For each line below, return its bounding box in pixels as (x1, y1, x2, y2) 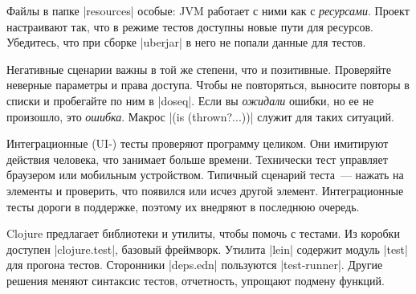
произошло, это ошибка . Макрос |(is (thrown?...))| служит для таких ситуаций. (6, 108, 394, 125)
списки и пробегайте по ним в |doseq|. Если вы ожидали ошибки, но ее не (6, 92, 374, 108)
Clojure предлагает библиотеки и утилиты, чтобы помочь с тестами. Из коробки (6, 225, 400, 242)
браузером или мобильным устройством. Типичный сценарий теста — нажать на (6, 166, 404, 183)
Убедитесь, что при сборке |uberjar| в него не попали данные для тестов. (6, 34, 366, 51)
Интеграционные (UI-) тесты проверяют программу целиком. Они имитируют (6, 135, 389, 152)
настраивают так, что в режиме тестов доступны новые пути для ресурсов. (6, 18, 373, 35)
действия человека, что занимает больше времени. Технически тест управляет (6, 150, 388, 167)
